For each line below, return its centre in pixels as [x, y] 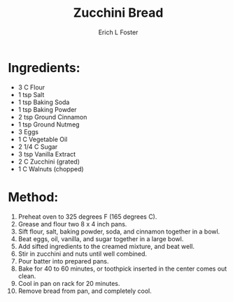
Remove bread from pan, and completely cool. [85, 291]
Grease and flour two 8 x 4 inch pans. [72, 224]
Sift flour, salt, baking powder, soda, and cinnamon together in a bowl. [119, 231]
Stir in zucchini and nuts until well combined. [83, 254]
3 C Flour [31, 87]
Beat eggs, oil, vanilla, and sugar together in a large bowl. [101, 238]
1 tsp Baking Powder [47, 109]
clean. [27, 276]
